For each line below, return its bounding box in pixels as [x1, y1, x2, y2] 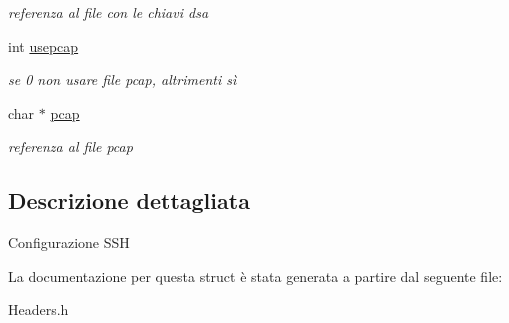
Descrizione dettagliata [8, 185, 250, 216]
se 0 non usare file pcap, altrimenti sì [8, 69, 237, 90]
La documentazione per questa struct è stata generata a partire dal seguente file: [8, 265, 503, 286]
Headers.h [8, 299, 69, 320]
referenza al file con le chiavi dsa [8, 2, 209, 22]
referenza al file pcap [8, 136, 133, 157]
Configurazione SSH [8, 232, 130, 253]
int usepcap [8, 35, 79, 56]
